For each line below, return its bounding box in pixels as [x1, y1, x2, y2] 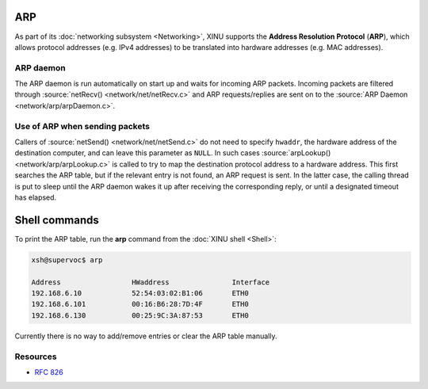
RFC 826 [34, 367, 63, 376]
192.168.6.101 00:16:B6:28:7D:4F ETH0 [31, 299, 249, 309]
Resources [14, 351, 57, 362]
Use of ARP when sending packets [14, 120, 151, 132]
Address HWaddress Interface [31, 277, 270, 287]
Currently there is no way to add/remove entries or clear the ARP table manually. [14, 331, 277, 341]
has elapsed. [14, 193, 57, 202]
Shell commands [14, 213, 99, 227]
